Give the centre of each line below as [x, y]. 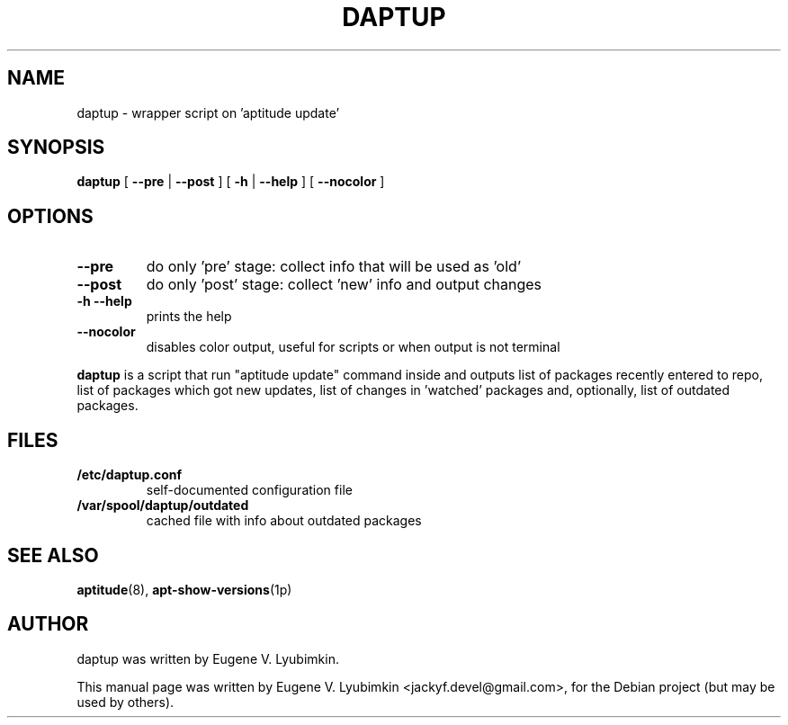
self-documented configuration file [249, 490]
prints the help [189, 317]
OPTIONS [50, 216]
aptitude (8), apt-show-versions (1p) [184, 589]
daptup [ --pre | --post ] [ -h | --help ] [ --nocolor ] [231, 182]
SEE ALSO [53, 555]
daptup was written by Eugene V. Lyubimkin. [208, 658]
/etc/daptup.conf [130, 475]
